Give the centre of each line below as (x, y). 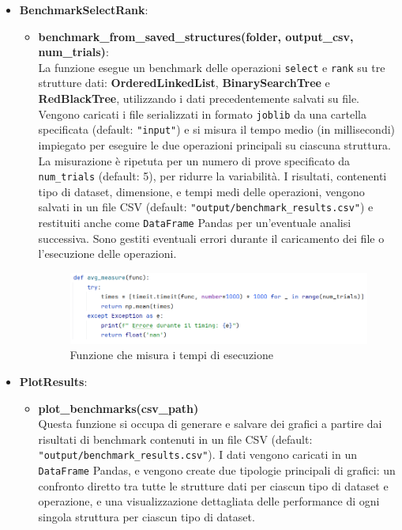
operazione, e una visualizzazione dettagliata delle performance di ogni (209, 501)
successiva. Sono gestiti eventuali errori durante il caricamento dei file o (211, 238)
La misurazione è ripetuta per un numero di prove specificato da (194, 160)
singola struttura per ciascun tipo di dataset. (147, 516)
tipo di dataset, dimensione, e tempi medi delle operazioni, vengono (201, 191)
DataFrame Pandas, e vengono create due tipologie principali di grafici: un (217, 470)
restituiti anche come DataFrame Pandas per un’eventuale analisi (195, 223)
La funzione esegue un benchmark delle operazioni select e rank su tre (212, 67)
